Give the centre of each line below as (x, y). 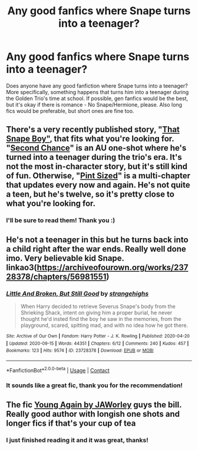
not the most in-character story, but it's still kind (97, 167)
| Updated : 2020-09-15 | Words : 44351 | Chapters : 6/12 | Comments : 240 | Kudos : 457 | (98, 343)
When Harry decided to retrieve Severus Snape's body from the (98, 306)
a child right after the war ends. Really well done (96, 249)
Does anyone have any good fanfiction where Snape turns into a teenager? (97, 86)
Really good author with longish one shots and (93, 414)
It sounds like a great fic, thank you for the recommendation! (94, 385)
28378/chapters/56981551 (56, 277)
